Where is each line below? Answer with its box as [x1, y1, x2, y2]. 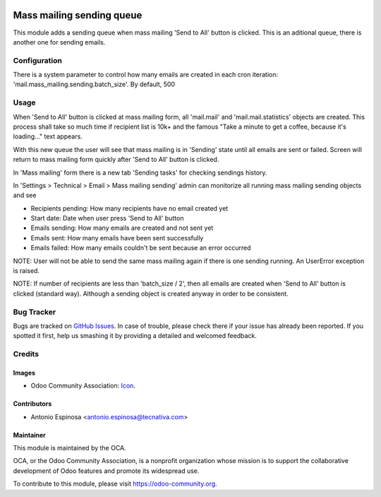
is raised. [13, 267, 40, 275]
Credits [13, 349, 39, 359]
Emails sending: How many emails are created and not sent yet [30, 223, 214, 233]
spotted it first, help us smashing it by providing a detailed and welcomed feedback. [13, 332, 257, 340]
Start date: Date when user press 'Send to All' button [30, 214, 184, 223]
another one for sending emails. [13, 37, 106, 46]
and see [13, 191, 37, 199]
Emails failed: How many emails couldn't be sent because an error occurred [30, 244, 251, 252]
